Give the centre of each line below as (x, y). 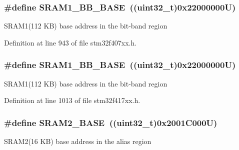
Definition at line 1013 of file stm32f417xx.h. (72, 100)
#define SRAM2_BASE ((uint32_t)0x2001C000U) (111, 122)
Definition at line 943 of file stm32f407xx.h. (70, 42)
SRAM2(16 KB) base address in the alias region (78, 141)
